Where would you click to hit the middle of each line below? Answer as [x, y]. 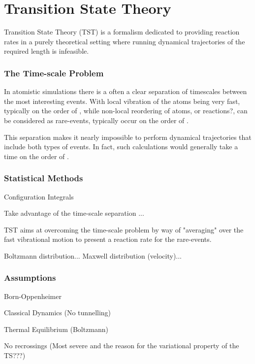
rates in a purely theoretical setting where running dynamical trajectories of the [125, 41]
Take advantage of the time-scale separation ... [74, 213]
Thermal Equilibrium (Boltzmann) [56, 329]
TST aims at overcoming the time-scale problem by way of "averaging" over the [124, 229]
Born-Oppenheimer [33, 296]
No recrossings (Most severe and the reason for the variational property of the [122, 346]
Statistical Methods [44, 178]
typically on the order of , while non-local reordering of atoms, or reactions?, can [126, 111]
